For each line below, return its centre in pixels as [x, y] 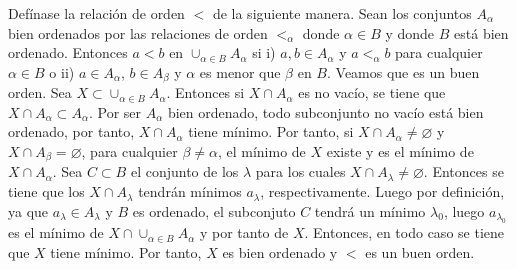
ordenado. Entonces [68, 52]
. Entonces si [205, 92]
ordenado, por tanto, [71, 131]
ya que [28, 210]
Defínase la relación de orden [96, 13]
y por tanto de [244, 232]
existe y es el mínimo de [400, 151]
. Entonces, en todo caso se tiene [404, 232]
